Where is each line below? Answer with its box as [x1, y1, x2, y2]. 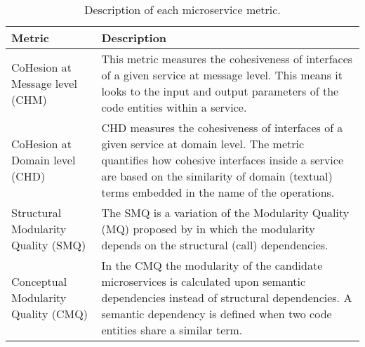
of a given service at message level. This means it [101, 67, 343, 83]
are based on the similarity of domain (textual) [101, 168, 333, 184]
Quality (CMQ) [11, 306, 88, 322]
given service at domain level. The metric [101, 136, 305, 152]
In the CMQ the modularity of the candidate [101, 257, 323, 273]
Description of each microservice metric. [84, 1, 281, 18]
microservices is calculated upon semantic [101, 273, 306, 289]
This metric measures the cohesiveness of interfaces [101, 51, 353, 67]
